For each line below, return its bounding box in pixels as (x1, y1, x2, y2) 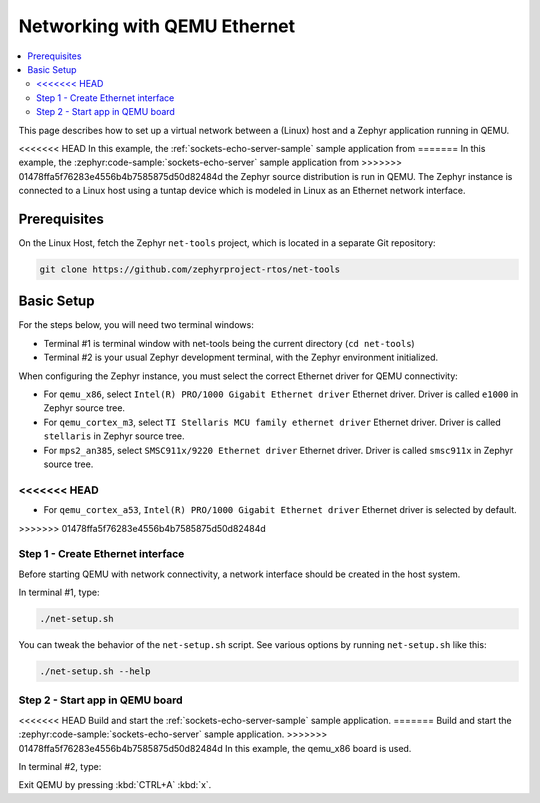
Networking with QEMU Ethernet (18, 15, 296, 37)
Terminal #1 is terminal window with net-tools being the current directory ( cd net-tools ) (43, 337, 415, 349)
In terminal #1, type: (18, 586, 100, 599)
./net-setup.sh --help (39, 665, 151, 677)
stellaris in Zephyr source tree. (43, 430, 185, 442)
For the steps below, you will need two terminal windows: (18, 319, 254, 331)
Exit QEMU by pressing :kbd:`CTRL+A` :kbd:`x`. (18, 779, 212, 791)
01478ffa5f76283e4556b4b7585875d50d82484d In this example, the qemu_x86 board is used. (18, 742, 412, 754)
